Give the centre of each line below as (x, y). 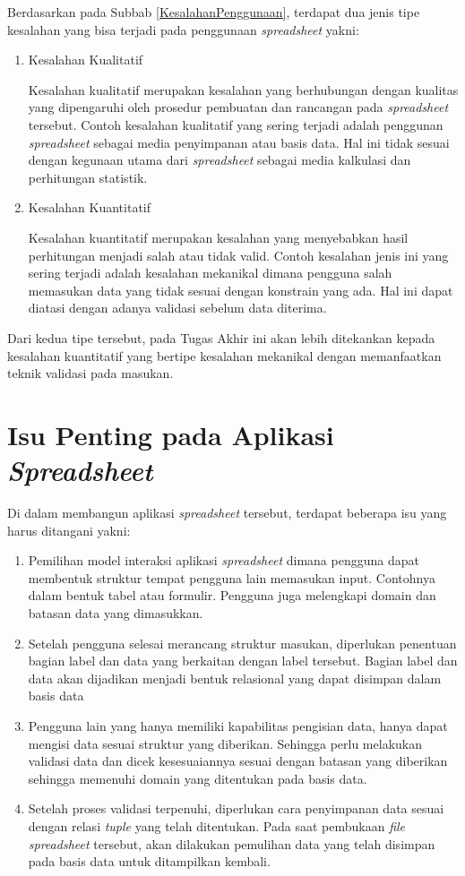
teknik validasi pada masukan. (90, 373)
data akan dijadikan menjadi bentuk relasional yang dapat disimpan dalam (235, 678)
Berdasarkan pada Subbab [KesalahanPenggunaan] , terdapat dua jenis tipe (214, 12)
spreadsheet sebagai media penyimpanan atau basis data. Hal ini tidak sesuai (239, 142)
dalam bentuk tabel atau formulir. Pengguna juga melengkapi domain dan (232, 595)
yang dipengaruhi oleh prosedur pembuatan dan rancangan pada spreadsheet (238, 107)
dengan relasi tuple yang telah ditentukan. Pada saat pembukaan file (217, 825)
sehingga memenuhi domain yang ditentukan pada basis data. (198, 778)
